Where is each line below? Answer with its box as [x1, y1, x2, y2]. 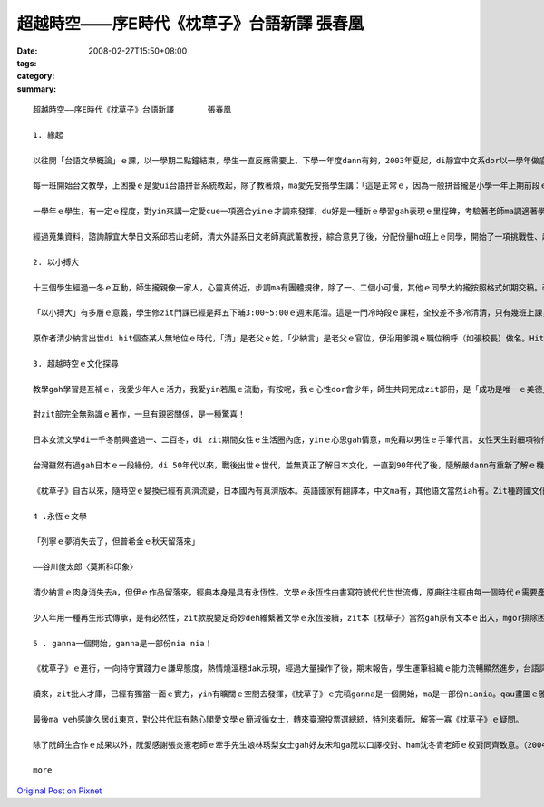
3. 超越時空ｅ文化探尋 [33, 359, 120, 369]
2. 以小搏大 [33, 257, 80, 267]
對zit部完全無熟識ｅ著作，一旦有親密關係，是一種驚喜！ [33, 409, 247, 419]
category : [16, 71, 55, 82]
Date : [16, 45, 38, 56]
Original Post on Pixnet [16, 785, 102, 796]
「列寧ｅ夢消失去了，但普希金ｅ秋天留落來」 [33, 536, 199, 546]
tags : [16, 57, 37, 68]
